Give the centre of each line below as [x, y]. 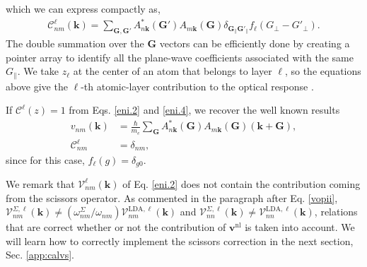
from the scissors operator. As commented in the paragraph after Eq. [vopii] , [172, 197]
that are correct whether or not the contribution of [116, 227]
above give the [37, 86]
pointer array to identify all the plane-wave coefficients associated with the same [180, 57]
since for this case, [45, 159]
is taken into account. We [300, 227]
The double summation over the [75, 43]
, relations [336, 212]
